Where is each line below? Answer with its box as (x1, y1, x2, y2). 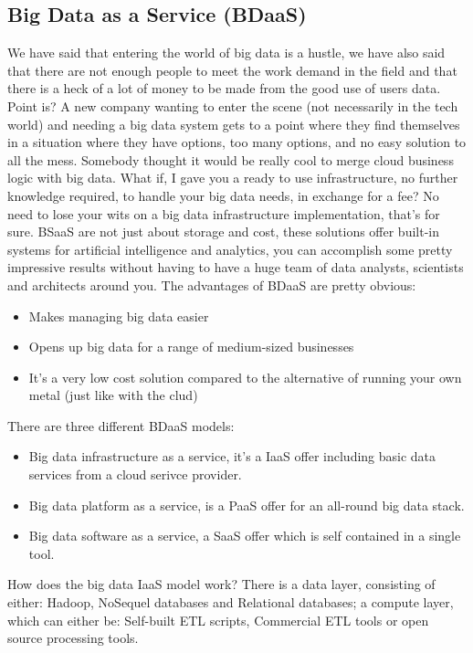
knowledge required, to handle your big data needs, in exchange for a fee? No (7, 185, 439, 205)
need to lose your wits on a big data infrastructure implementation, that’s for (7, 204, 440, 223)
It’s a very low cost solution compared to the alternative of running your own (28, 367, 462, 386)
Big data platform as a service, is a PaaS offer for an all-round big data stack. (28, 495, 465, 514)
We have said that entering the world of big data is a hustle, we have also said (7, 43, 446, 62)
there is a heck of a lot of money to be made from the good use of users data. (7, 79, 441, 98)
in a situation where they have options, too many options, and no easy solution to (7, 132, 467, 152)
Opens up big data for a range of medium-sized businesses (28, 337, 354, 356)
